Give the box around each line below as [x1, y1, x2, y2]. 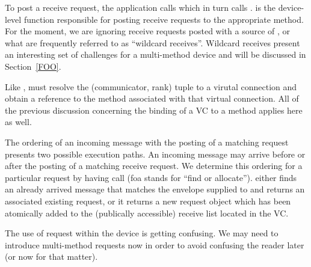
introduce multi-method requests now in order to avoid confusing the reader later [5, 238, 304, 251]
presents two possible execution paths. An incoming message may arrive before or [5, 147, 306, 160]
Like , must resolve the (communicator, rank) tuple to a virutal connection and [5, 80, 297, 93]
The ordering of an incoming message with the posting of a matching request [5, 135, 289, 148]
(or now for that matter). [5, 250, 98, 263]
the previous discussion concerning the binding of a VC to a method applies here [5, 103, 303, 116]
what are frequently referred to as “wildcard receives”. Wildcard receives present [5, 36, 300, 49]
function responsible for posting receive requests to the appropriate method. [23, 13, 304, 25]
